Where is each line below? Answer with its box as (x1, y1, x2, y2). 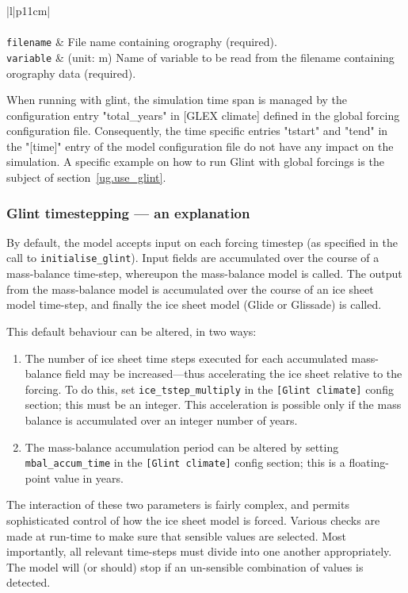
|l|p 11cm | (6, 2, 51, 18)
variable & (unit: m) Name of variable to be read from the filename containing (6, 48, 395, 65)
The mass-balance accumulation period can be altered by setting (25, 438, 339, 455)
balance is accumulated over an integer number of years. (25, 411, 298, 428)
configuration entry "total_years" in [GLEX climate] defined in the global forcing (6, 106, 400, 123)
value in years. (54, 469, 124, 486)
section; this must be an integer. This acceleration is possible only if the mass (25, 396, 402, 413)
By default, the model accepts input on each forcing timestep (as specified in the (6, 233, 398, 250)
